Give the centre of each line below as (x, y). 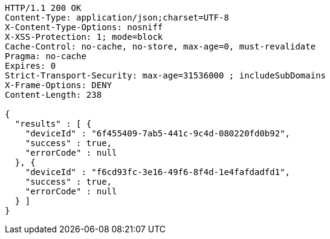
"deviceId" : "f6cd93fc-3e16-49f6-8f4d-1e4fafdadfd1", (158, 172)
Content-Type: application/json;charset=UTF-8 (117, 18)
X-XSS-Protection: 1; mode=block (84, 37)
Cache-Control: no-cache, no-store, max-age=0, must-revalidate (160, 46)
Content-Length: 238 (53, 95)
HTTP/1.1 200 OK (43, 8)
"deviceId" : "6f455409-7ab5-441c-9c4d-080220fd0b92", (158, 133)
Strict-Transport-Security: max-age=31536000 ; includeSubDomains (166, 75)
